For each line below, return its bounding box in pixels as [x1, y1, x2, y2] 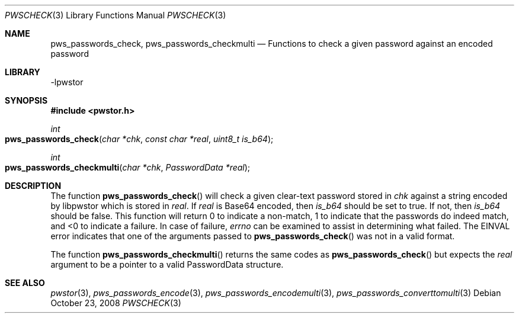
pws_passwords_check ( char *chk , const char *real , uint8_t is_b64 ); [5, 134, 274, 144]
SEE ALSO [5, 278, 45, 288]
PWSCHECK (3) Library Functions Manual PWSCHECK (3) [5, 10, 226, 20]
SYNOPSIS [5, 95, 48, 105]
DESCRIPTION [5, 181, 62, 191]
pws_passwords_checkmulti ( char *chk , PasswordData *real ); [5, 162, 251, 172]
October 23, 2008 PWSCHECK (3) [50, 298, 181, 308]
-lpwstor [50, 77, 84, 87]
